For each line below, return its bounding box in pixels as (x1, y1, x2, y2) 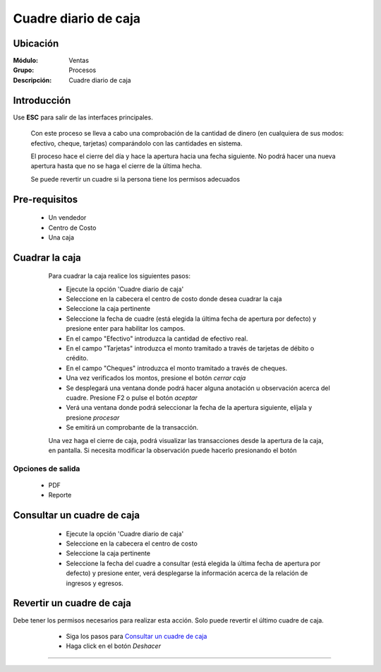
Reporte (48, 491, 72, 500)
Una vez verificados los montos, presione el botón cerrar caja (66, 374, 246, 382)
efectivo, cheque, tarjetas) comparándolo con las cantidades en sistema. (30, 138, 243, 148)
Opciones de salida (13, 464, 80, 473)
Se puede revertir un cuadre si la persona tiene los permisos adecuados (30, 175, 240, 183)
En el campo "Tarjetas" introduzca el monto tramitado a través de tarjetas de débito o (66, 344, 315, 353)
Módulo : (13, 57, 39, 65)
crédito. (66, 354, 89, 362)
